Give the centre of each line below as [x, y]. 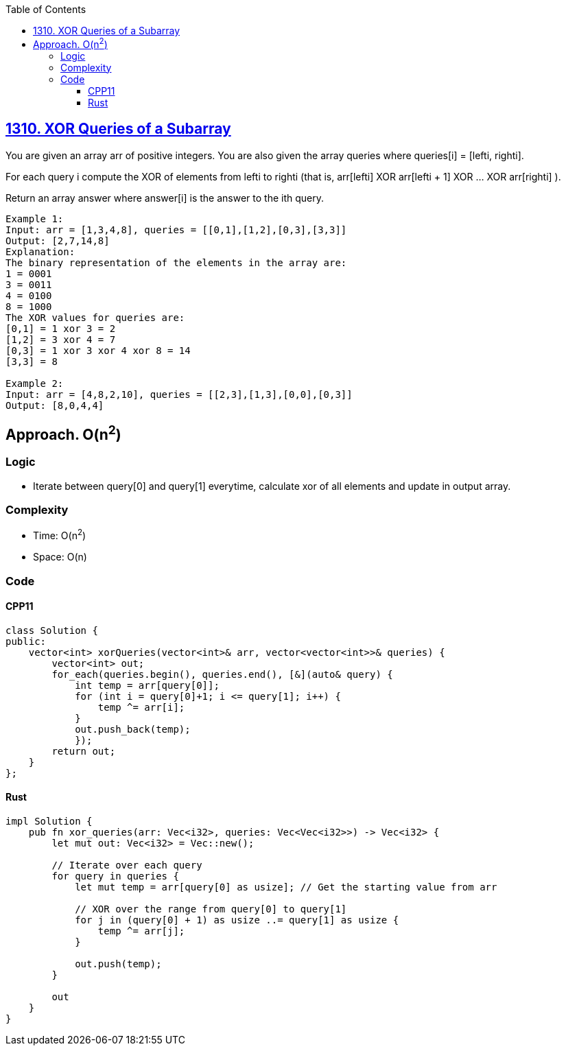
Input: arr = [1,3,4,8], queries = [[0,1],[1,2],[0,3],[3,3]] [176, 229]
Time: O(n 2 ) [60, 535]
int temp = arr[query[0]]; [147, 685]
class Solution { [52, 630]
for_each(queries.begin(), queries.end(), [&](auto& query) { [222, 674]
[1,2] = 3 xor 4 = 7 [61, 339]
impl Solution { [49, 821]
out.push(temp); [118, 964]
